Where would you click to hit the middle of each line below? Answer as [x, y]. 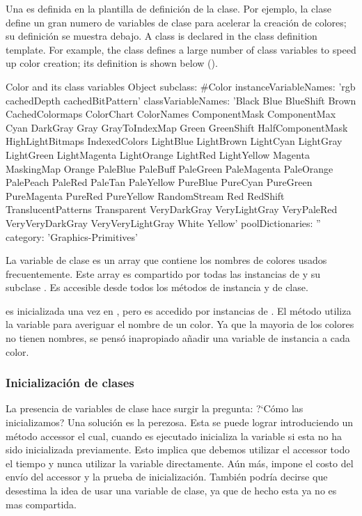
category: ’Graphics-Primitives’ [72, 236]
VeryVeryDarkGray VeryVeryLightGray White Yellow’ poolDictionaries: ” [163, 222]
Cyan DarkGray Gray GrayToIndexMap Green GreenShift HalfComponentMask [177, 127]
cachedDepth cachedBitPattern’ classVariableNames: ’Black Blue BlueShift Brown [181, 100]
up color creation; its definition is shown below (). [112, 63]
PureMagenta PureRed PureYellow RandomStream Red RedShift [145, 195]
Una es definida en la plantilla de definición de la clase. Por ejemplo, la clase [168, 8]
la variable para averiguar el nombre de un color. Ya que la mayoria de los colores [180, 324]
